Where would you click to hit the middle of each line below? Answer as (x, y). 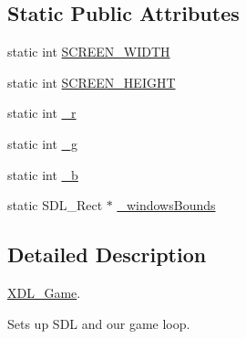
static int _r (42, 113)
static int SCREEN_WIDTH (89, 52)
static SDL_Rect (55, 205)
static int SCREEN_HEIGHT (92, 82)
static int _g (43, 143)
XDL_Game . (44, 292)
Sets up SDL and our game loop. (99, 323)
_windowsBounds (166, 205)
